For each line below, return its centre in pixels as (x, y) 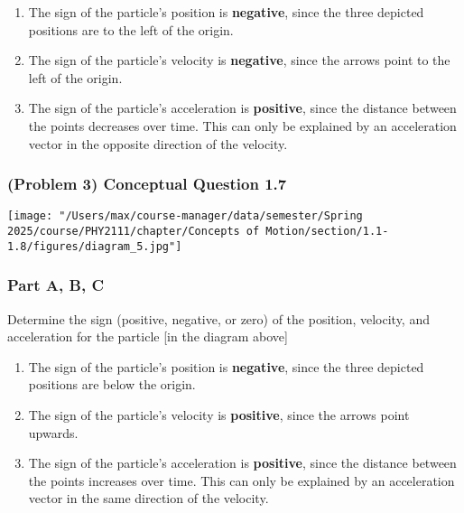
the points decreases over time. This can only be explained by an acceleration (242, 125)
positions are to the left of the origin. (131, 29)
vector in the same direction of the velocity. (148, 498)
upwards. (53, 432)
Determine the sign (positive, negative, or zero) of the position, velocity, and (218, 318)
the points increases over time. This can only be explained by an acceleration (241, 480)
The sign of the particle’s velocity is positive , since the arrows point (219, 414)
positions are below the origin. (112, 384)
